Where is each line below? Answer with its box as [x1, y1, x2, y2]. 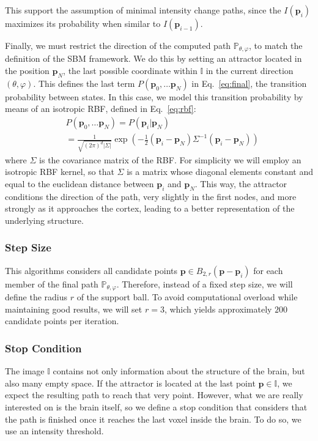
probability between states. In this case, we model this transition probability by [5, 90, 303, 103]
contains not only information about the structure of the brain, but [53, 365, 305, 377]
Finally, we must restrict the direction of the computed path [5, 39, 231, 51]
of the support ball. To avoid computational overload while [76, 291, 298, 303]
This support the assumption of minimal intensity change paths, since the [5, 4, 281, 16]
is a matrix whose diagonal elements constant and [127, 165, 313, 178]
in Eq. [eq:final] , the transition [191, 76, 307, 89]
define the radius [5, 291, 68, 303]
